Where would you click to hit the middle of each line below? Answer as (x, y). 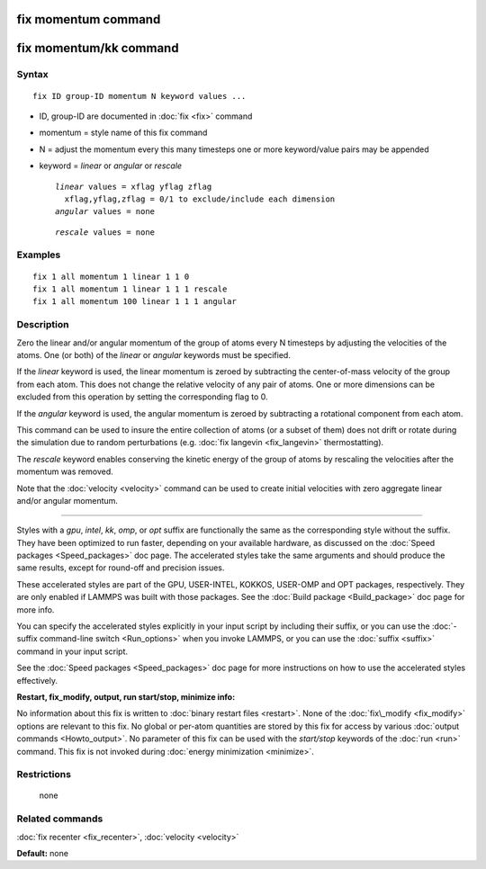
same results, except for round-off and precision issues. (121, 568)
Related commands (60, 819)
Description (43, 325)
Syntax (32, 75)
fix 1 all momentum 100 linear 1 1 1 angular (135, 302)
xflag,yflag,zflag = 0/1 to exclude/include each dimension (200, 199)
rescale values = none (105, 232)
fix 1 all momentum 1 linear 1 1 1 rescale (130, 289)
